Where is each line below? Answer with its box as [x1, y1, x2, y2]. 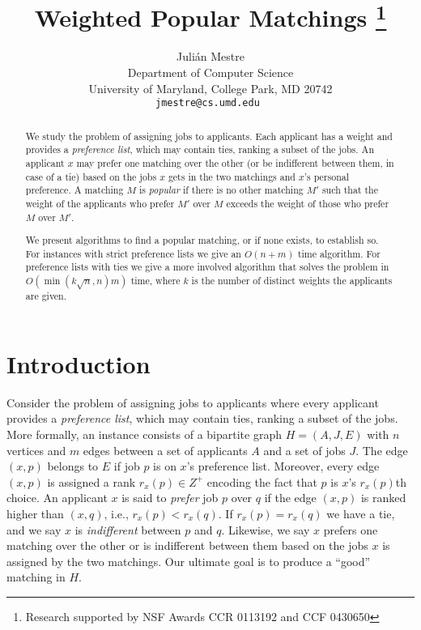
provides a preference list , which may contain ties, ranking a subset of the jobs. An [25, 143, 374, 156]
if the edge [264, 489, 317, 506]
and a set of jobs [263, 441, 346, 458]
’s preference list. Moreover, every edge [186, 458, 380, 475]
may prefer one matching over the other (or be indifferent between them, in [76, 156, 394, 169]
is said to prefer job [121, 489, 219, 506]
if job [113, 458, 140, 475]
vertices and [6, 441, 66, 458]
